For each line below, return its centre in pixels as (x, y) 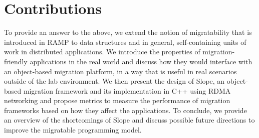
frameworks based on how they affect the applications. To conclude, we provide (125, 110)
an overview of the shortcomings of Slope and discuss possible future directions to (129, 120)
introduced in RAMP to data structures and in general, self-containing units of (125, 42)
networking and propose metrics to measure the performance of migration (117, 100)
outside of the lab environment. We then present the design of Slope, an (114, 81)
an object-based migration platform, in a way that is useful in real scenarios (120, 71)
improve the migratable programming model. (73, 130)
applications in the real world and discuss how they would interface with (141, 61)
